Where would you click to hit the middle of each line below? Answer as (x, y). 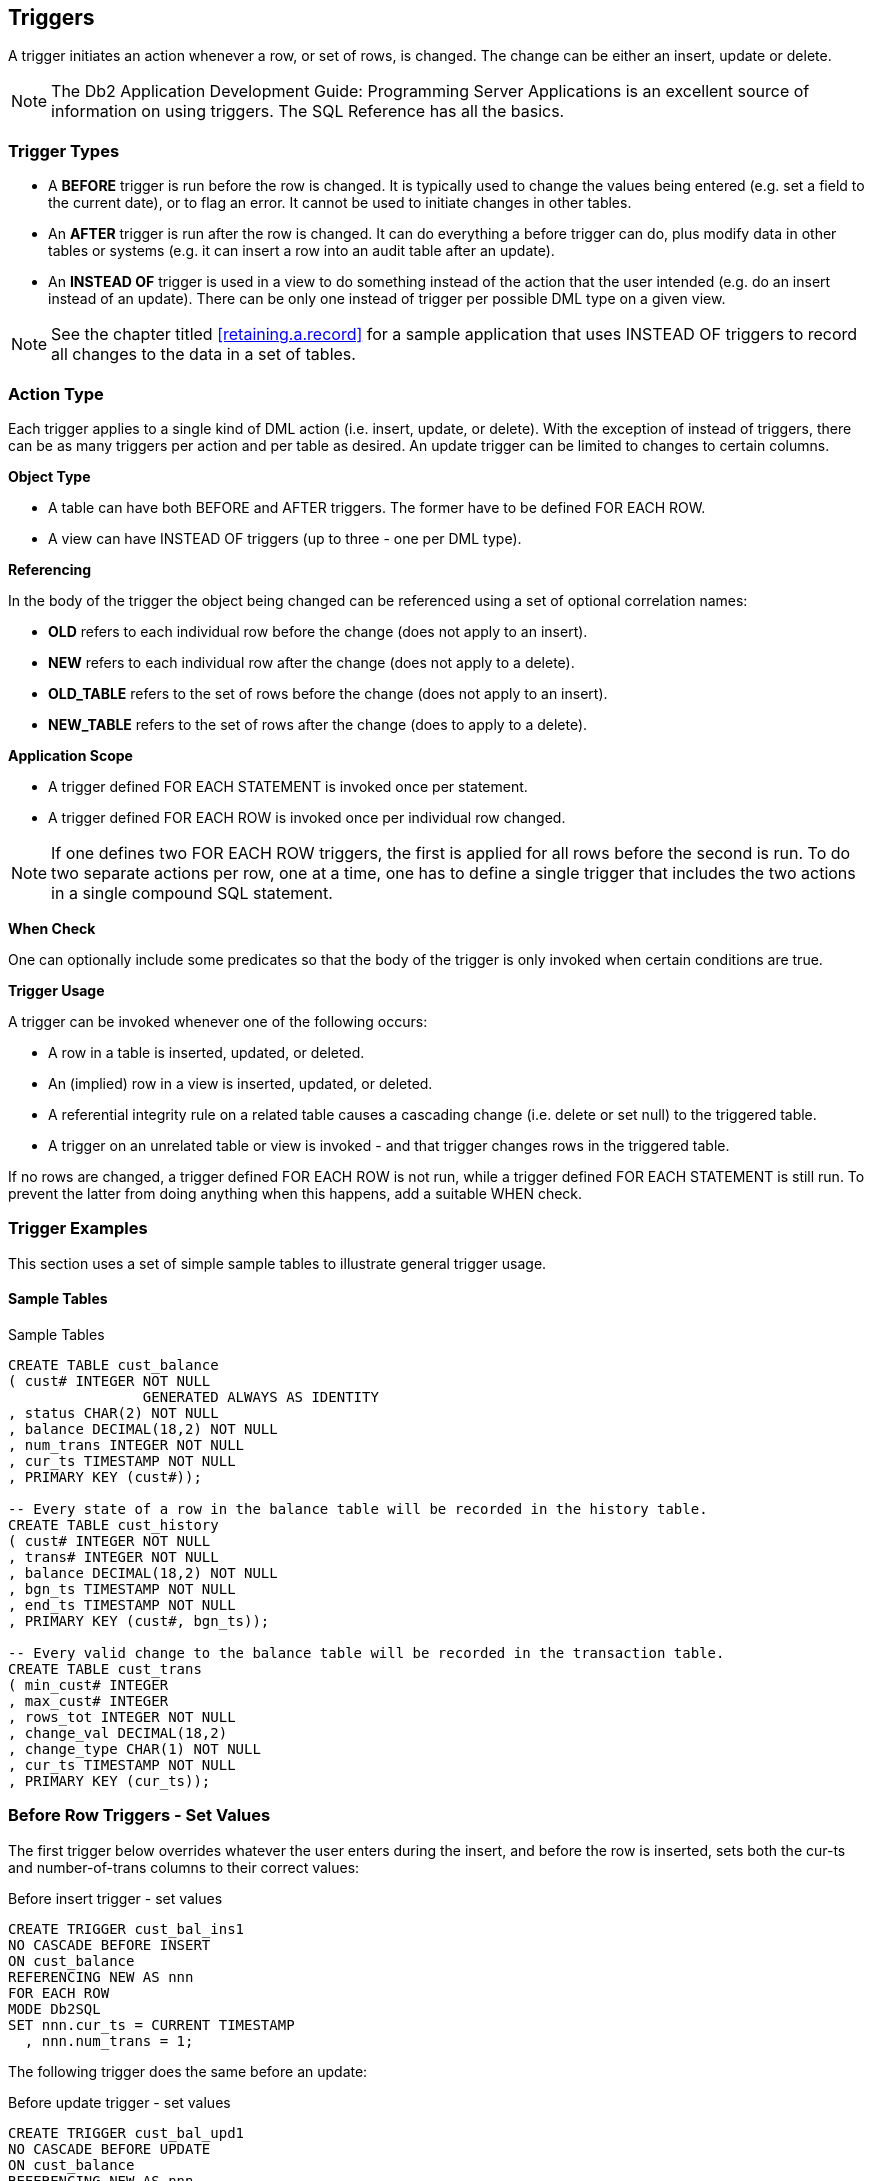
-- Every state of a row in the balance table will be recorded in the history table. (358, 1508)
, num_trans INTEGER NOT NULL (126, 1444)
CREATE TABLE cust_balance (113, 1364)
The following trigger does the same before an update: (188, 2071)
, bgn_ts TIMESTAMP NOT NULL (122, 1588)
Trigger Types (64, 150)
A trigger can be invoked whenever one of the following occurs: (218, 1021)
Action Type (56, 393)
